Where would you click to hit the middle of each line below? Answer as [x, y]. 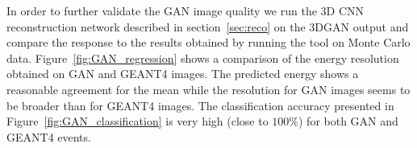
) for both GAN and [348, 121]
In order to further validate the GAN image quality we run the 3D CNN [186, 10]
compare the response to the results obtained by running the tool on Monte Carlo [208, 42]
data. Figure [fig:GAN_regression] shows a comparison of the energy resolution [203, 58]
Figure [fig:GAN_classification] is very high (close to [138, 121]
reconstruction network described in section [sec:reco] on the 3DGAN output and [208, 26]
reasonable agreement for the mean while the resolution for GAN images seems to [208, 89]
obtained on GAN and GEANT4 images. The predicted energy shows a [183, 74]
